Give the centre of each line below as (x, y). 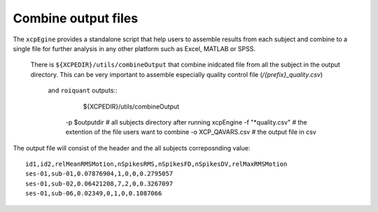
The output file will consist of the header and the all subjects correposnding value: (132, 148)
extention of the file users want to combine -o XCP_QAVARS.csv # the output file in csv (191, 132)
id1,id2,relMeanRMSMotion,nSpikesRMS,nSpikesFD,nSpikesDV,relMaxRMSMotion (156, 164)
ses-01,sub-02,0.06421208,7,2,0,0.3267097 (99, 183)
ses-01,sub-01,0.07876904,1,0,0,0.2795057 (99, 174)
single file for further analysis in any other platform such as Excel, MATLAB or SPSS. (134, 48)
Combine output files (76, 18)
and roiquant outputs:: (83, 90)
